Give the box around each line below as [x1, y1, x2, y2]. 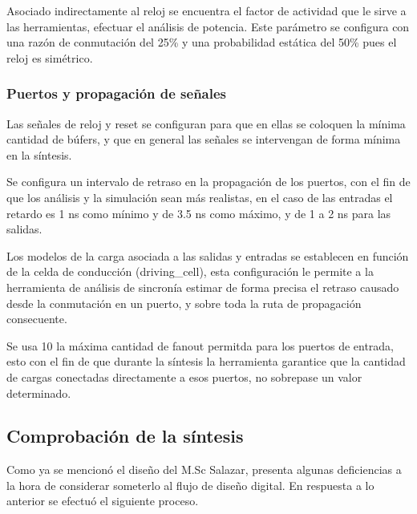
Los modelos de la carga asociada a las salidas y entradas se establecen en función [6, 247, 409, 264]
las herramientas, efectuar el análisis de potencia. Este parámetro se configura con [6, 18, 410, 34]
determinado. [6, 384, 71, 401]
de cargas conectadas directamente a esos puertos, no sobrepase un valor [6, 368, 362, 385]
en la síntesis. [6, 146, 72, 163]
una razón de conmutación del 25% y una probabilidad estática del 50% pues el [6, 34, 397, 51]
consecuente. [6, 310, 67, 327]
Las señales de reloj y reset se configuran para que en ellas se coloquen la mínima [6, 115, 406, 132]
